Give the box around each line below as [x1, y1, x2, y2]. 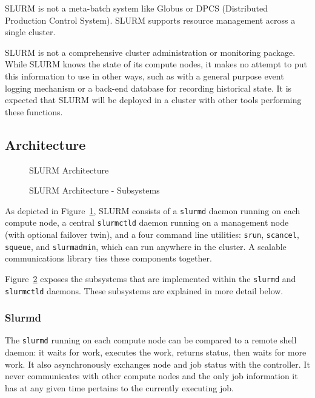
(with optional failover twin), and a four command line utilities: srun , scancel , [5, 228, 299, 241]
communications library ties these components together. [5, 252, 212, 265]
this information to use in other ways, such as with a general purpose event [5, 69, 284, 82]
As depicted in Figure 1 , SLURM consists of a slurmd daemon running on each [5, 204, 300, 217]
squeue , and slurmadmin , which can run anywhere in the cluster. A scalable [5, 240, 287, 252]
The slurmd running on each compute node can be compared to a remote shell [5, 334, 297, 346]
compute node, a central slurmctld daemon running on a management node [5, 216, 289, 229]
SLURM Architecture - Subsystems [29, 184, 160, 197]
